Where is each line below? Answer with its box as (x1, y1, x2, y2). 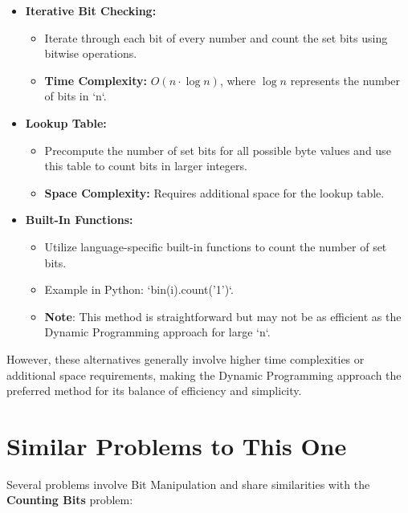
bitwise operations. (44, 45, 137, 62)
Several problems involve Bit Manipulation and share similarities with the (6, 475, 370, 492)
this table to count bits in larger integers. (44, 157, 247, 174)
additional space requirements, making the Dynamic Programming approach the (6, 366, 402, 383)
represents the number (290, 71, 401, 88)
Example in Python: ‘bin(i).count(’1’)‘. (44, 281, 234, 298)
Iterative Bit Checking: (25, 2, 157, 18)
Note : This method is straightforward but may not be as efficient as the (44, 307, 402, 324)
